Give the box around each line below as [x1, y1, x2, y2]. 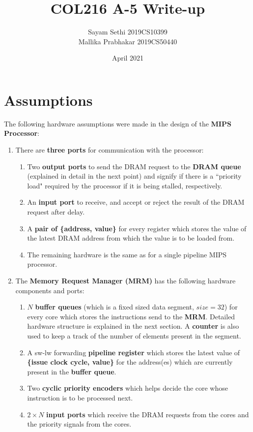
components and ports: [15, 285, 84, 295]
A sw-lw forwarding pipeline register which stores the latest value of [27, 347, 240, 357]
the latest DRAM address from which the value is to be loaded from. [27, 233, 235, 243]
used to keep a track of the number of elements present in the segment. [27, 330, 241, 340]
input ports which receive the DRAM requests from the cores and [46, 409, 249, 419]
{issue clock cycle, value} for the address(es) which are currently [27, 357, 233, 367]
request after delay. [27, 207, 85, 216]
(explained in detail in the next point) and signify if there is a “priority [27, 171, 242, 181]
